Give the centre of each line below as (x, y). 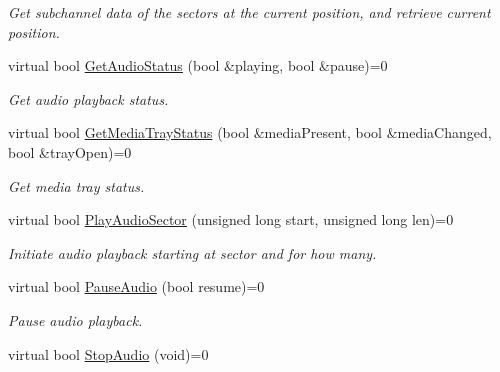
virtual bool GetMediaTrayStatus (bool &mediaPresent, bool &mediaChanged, (250, 132)
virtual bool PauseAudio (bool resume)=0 (136, 286)
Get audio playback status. (88, 98)
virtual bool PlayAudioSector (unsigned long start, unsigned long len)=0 (231, 219)
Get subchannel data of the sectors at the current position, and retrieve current (249, 12)
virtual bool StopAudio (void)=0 (108, 353)
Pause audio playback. (75, 319)
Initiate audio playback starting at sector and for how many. (192, 252)
